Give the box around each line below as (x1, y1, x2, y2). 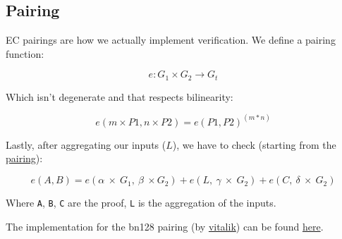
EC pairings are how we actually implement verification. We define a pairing (6, 32, 336, 47)
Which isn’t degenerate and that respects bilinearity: (6, 89, 233, 104)
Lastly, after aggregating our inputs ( (6, 137, 166, 152)
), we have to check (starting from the (172, 137, 336, 152)
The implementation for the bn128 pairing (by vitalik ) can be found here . (6, 219, 324, 233)
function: (6, 46, 44, 61)
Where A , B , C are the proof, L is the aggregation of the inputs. (6, 195, 276, 210)
